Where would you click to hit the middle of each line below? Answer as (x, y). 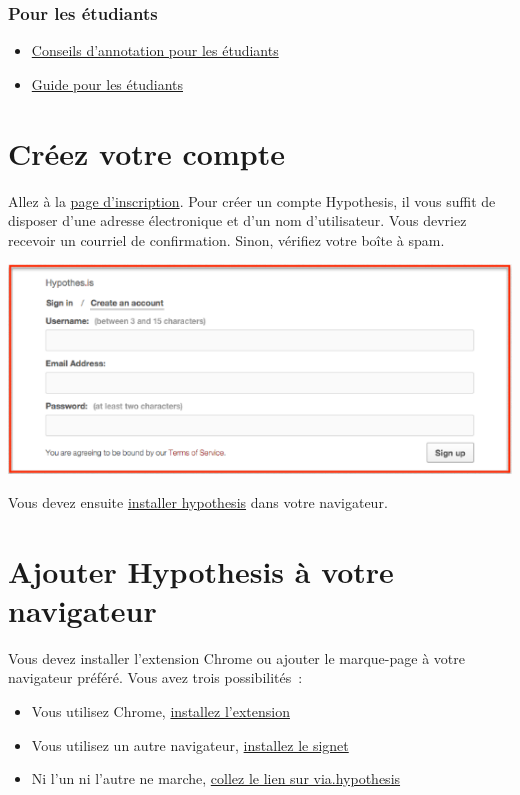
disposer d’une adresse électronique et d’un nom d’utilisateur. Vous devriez (237, 220)
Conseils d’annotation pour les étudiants (155, 50)
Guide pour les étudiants (107, 83)
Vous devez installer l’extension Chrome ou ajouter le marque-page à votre (236, 657)
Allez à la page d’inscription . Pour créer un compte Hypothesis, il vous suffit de (252, 200)
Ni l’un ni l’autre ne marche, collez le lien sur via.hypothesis (216, 778)
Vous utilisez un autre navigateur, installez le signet (190, 744)
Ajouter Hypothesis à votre (201, 570)
